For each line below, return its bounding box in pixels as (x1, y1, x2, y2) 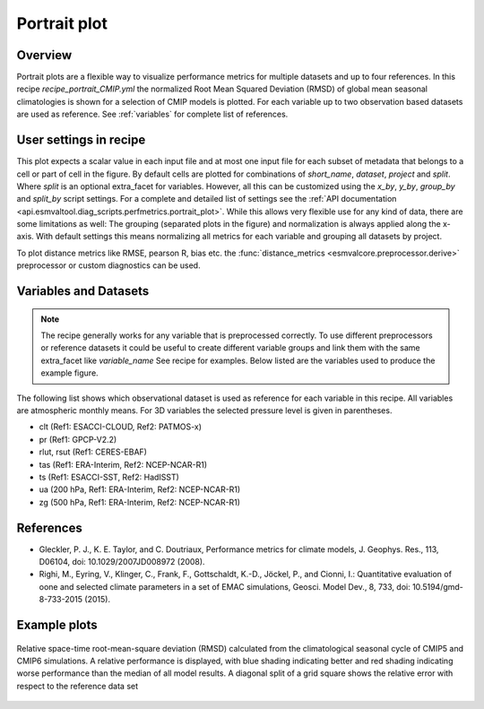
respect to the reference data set (16, 680, 139, 691)
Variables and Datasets (16, 283, 150, 299)
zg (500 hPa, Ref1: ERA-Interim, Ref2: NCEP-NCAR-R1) (39, 497, 241, 507)
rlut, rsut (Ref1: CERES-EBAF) (39, 446, 148, 457)
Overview (16, 48, 73, 63)
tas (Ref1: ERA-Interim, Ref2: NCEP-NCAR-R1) (39, 459, 208, 470)
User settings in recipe (16, 133, 146, 148)
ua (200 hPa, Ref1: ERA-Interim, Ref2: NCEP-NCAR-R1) (39, 484, 241, 495)
